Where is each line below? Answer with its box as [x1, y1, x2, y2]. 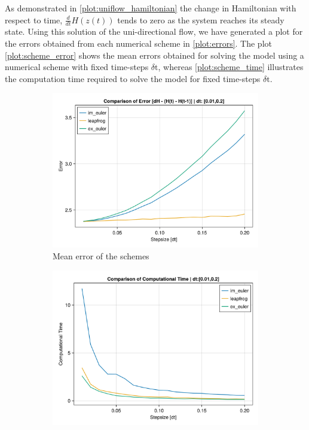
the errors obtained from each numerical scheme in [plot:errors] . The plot [5, 37, 272, 50]
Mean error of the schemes [53, 249, 149, 262]
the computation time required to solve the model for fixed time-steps [5, 72, 261, 84]
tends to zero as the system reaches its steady [117, 13, 284, 26]
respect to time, [5, 13, 63, 26]
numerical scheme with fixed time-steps [5, 60, 149, 73]
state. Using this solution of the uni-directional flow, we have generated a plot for [5, 25, 303, 38]
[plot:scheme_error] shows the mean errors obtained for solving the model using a [5, 49, 304, 61]
